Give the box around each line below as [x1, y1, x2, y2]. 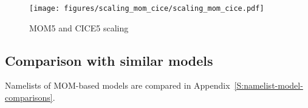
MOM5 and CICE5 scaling [29, 21, 129, 34]
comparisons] [5, 91, 53, 104]
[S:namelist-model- [234, 79, 303, 92]
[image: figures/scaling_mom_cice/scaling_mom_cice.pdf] [29, 4, 264, 13]
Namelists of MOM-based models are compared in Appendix [5, 79, 230, 92]
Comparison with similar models [5, 51, 213, 69]
